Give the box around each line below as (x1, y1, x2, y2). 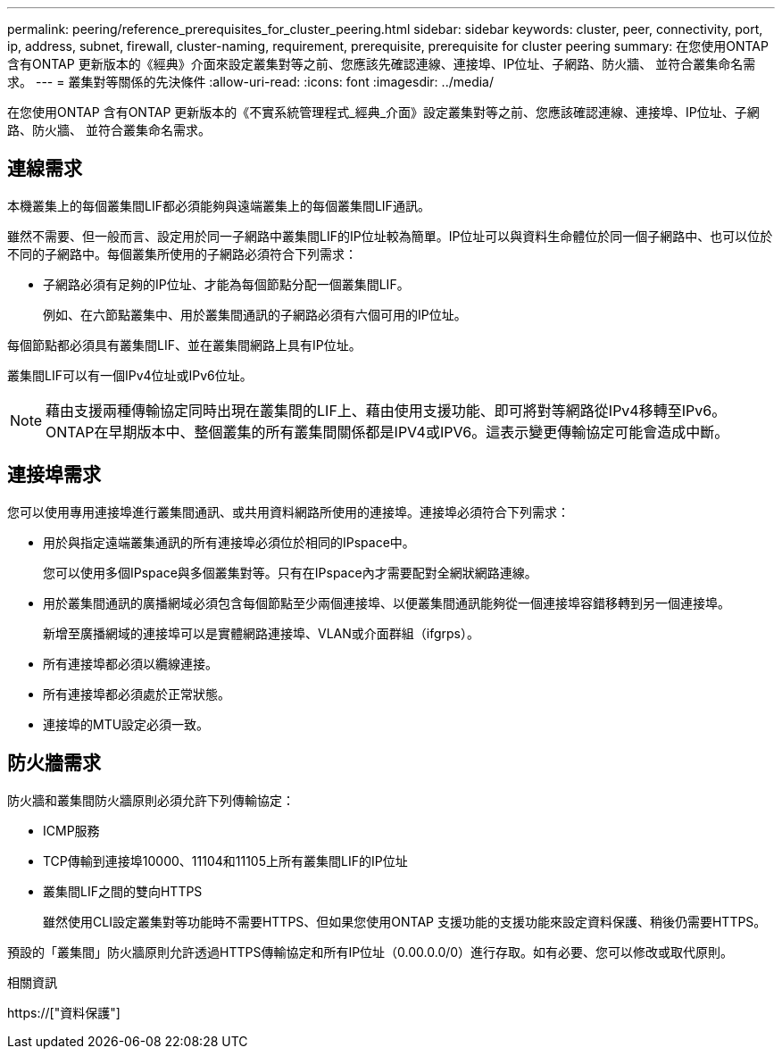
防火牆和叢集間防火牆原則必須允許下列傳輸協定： (7, 792, 295, 808)
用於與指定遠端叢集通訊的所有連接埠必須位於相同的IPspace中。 (43, 534, 415, 550)
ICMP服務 (43, 822, 100, 838)
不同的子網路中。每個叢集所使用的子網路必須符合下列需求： (7, 245, 357, 262)
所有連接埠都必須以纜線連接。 (43, 655, 218, 671)
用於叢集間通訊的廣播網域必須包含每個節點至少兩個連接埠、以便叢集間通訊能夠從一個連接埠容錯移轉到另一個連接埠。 (43, 595, 730, 611)
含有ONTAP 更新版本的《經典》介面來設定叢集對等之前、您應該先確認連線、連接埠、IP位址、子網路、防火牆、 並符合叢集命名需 (7, 56, 756, 71)
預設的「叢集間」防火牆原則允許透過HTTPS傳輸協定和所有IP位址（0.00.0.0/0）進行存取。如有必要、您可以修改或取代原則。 (7, 944, 734, 960)
